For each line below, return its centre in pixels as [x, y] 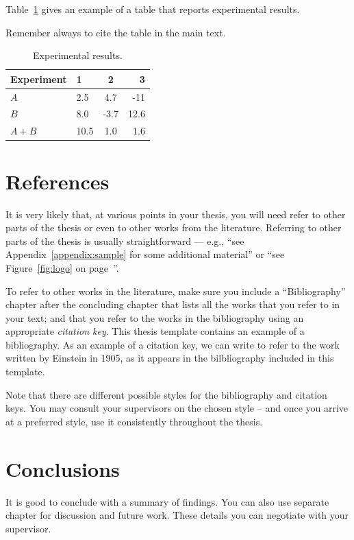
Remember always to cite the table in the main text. [116, 32]
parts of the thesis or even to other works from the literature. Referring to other [174, 227]
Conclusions [63, 468]
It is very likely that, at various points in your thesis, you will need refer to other [176, 214]
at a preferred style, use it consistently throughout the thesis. [134, 421]
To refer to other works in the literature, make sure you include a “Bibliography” [176, 291]
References [58, 181]
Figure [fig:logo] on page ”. [62, 267]
